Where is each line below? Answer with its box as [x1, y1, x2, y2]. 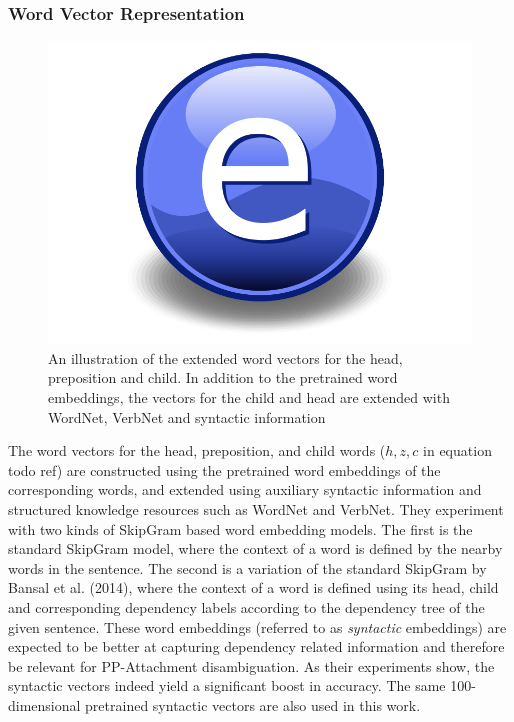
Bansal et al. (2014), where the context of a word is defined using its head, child [8, 577, 499, 598]
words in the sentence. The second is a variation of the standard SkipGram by [8, 557, 487, 578]
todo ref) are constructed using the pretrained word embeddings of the [8, 459, 441, 480]
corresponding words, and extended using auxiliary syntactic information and [8, 479, 482, 500]
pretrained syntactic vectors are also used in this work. [85, 694, 421, 715]
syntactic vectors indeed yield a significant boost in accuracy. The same [8, 675, 446, 696]
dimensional [8, 694, 81, 715]
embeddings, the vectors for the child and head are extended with [48, 387, 450, 407]
